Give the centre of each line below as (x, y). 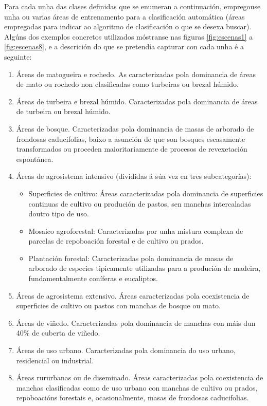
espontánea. (35, 159)
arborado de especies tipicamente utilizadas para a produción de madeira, (145, 268)
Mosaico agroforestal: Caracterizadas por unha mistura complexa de (136, 230)
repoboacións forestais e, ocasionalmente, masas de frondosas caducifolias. (132, 398)
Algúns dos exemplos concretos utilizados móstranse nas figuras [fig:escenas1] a (129, 36)
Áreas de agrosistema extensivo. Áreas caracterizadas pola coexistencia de (133, 295)
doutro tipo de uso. (59, 214)
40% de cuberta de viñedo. (58, 333)
